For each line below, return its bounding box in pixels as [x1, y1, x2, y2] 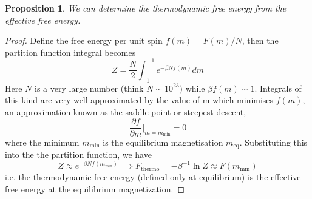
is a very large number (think [35, 81, 144, 94]
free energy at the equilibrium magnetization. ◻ [5, 182, 185, 195]
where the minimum [5, 135, 80, 148]
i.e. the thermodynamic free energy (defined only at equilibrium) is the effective [5, 170, 301, 183]
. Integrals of [254, 81, 302, 94]
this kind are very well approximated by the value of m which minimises [5, 93, 274, 106]
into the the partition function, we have [5, 147, 152, 160]
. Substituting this [239, 135, 308, 148]
